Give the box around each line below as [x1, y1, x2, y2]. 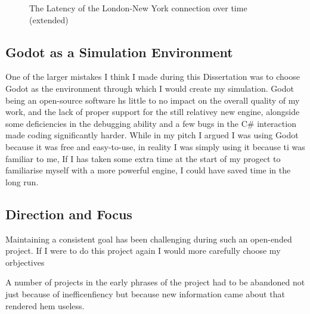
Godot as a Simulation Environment [5, 42, 233, 61]
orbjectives [5, 256, 45, 268]
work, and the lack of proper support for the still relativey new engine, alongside [5, 105, 300, 118]
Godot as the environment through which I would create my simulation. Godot [5, 82, 294, 94]
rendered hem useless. [5, 299, 85, 312]
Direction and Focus [5, 204, 132, 223]
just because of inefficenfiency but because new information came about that [5, 287, 285, 300]
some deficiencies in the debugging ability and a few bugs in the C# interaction [5, 117, 296, 129]
